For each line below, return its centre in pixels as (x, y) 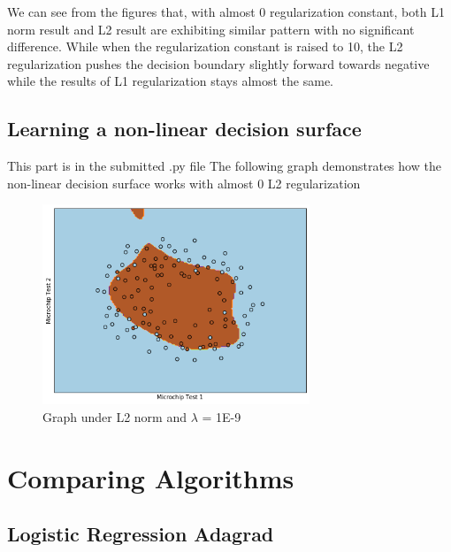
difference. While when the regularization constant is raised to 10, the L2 (205, 46)
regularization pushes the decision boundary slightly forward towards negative (218, 63)
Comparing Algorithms (151, 477)
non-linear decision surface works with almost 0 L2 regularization (184, 183)
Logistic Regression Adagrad (141, 534)
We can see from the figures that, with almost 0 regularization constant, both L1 (226, 11)
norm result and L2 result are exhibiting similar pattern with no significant (211, 29)
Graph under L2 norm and (115, 416)
